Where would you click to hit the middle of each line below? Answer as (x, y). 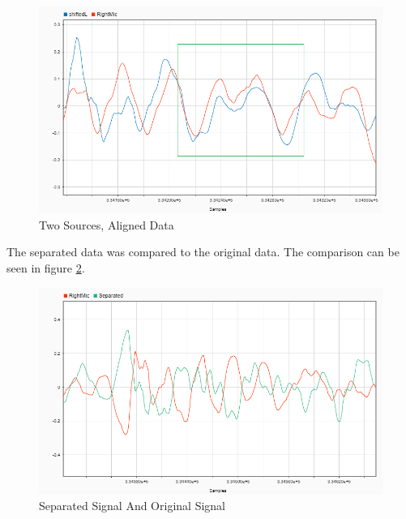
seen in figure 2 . (46, 268)
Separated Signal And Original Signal (132, 506)
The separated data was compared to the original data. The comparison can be (203, 252)
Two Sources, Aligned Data (107, 224)
